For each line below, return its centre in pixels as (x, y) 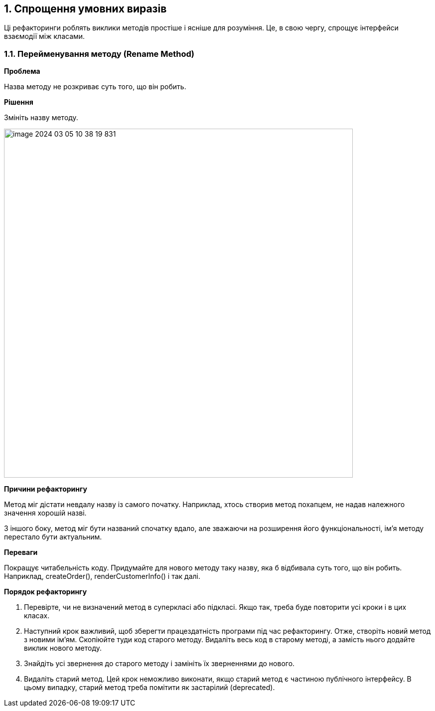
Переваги (21, 552)
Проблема (22, 71)
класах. (37, 616)
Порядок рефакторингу (46, 592)
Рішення (19, 102)
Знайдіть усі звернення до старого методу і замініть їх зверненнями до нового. (159, 664)
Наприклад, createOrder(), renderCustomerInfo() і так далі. (102, 576)
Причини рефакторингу (46, 489)
